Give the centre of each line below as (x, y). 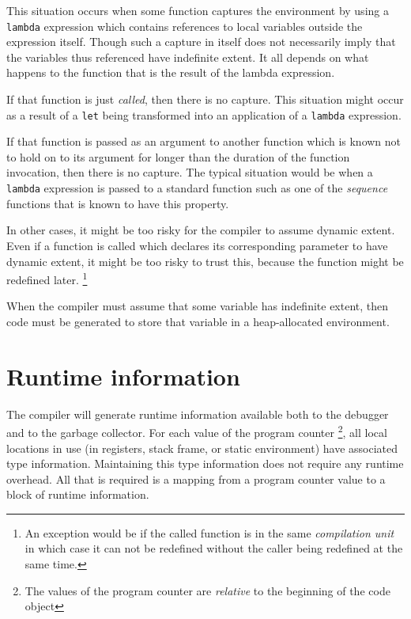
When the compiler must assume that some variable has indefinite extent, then (198, 306)
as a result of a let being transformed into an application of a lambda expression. (204, 114)
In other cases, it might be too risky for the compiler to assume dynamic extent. (201, 230)
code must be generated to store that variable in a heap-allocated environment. (198, 321)
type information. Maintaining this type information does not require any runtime (205, 463)
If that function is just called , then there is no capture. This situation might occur (205, 99)
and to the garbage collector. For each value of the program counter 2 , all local (197, 431)
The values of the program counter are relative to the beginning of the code (207, 590)
